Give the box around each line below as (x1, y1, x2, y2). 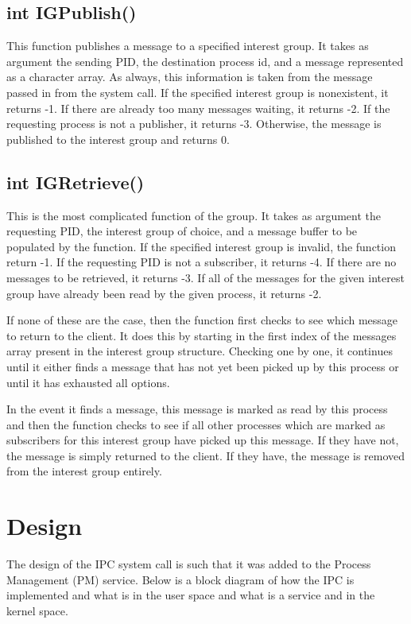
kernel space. (6, 602, 68, 618)
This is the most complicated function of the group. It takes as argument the (6, 207, 381, 223)
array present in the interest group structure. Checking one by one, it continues (6, 343, 393, 359)
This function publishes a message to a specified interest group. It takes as (6, 37, 369, 54)
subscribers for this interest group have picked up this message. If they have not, (6, 432, 399, 448)
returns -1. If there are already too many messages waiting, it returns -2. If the (6, 99, 390, 116)
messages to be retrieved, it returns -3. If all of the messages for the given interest (6, 269, 405, 285)
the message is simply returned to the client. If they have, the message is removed (6, 447, 405, 463)
